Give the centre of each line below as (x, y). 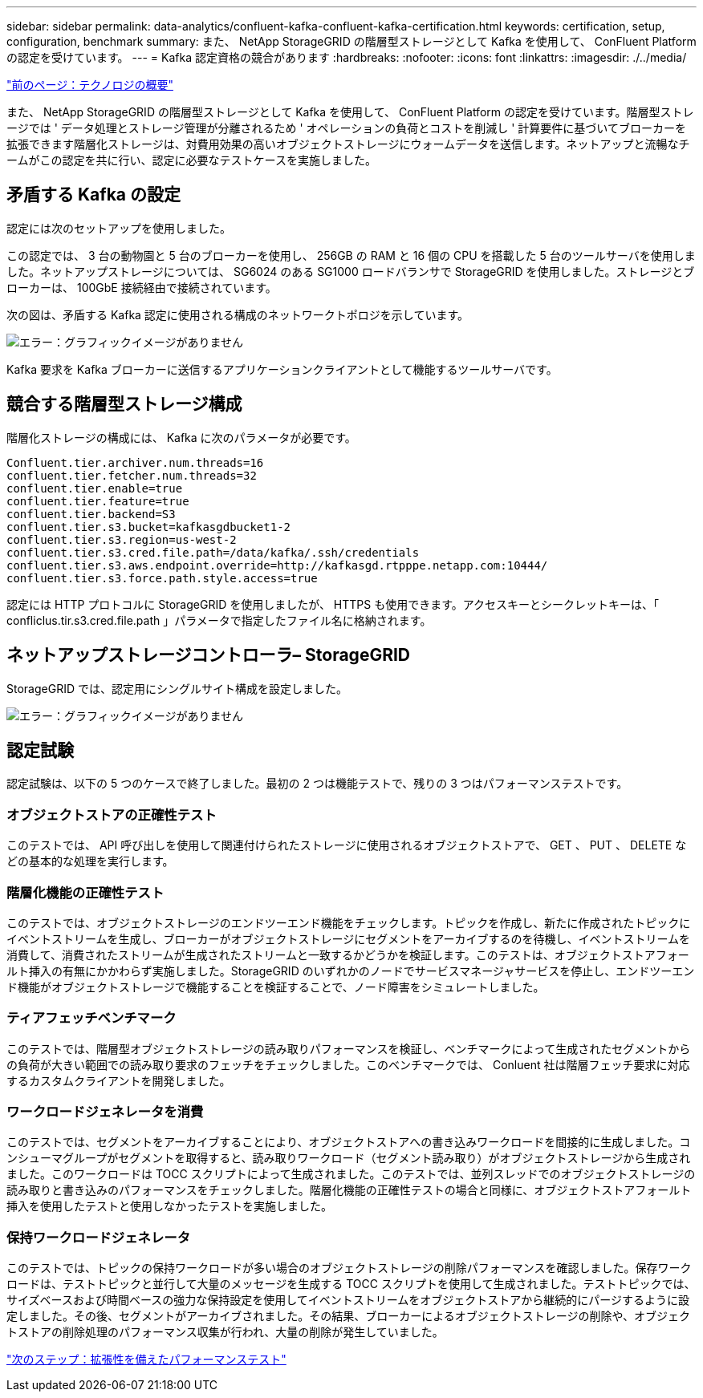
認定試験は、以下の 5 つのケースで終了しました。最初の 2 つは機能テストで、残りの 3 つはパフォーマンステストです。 (317, 784)
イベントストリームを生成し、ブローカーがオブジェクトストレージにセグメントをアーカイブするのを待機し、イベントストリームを (349, 938)
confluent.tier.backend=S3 (91, 514)
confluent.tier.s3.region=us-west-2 (122, 539)
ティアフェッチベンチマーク (91, 1018)
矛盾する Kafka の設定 (93, 195)
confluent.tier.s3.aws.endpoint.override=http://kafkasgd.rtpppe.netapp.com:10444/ (277, 565)
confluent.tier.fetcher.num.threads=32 (132, 475)
